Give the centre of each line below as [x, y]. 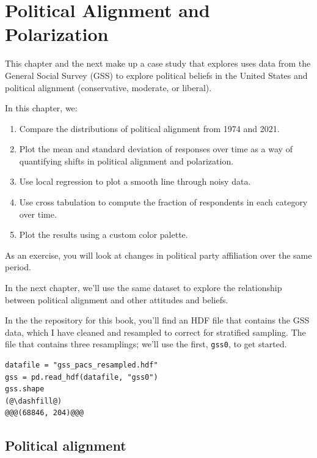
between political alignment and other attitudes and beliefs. [117, 299]
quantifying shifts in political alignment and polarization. [126, 161]
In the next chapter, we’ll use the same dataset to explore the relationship [144, 288]
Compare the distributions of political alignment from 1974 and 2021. [149, 128]
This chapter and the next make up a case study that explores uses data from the [158, 63]
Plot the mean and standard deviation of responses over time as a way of [156, 149]
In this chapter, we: [41, 108]
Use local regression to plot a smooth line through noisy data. [135, 181]
